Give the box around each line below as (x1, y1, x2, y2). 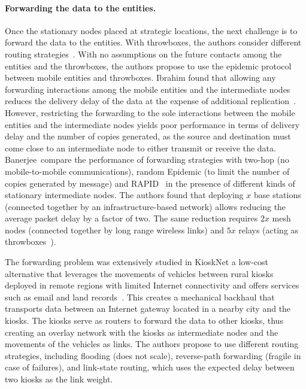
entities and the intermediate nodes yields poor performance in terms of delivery (5, 118, 300, 130)
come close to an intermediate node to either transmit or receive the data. (5, 141, 276, 154)
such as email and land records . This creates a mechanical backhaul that (5, 290, 275, 303)
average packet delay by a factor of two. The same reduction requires (5, 212, 258, 224)
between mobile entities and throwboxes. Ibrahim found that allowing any (5, 71, 276, 84)
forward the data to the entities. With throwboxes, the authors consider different (5, 36, 302, 48)
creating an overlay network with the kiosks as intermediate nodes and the (5, 326, 278, 338)
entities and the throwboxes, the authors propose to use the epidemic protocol (5, 59, 292, 72)
